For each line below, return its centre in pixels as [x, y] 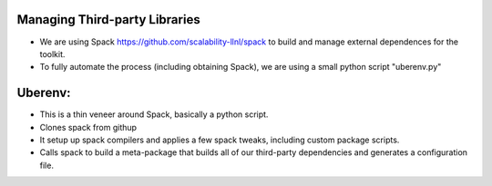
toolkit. [52, 54]
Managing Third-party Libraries [108, 20]
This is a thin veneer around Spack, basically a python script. [154, 114]
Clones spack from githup [88, 127]
